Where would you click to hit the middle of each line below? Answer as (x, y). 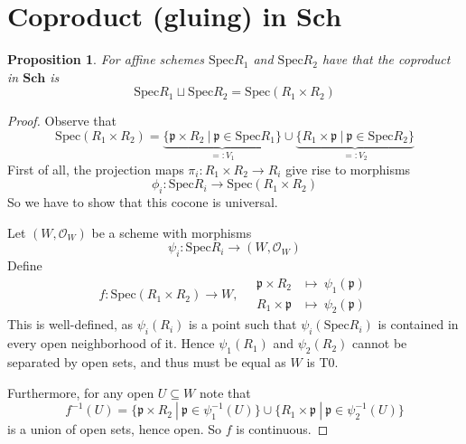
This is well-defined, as (70, 324)
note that (225, 392)
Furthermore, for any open (81, 392)
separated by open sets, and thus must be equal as (147, 361)
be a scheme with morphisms (172, 232)
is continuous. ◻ (282, 429)
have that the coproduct (386, 59)
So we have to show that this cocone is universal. (143, 202)
